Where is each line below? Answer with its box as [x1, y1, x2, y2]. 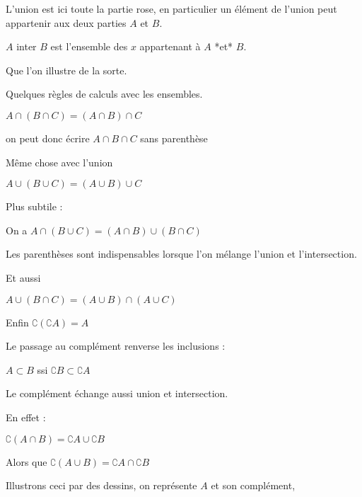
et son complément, [211, 478, 296, 493]
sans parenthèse [140, 130, 208, 145]
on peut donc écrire [6, 130, 90, 145]
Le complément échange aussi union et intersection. [6, 386, 228, 401]
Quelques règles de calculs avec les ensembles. [6, 86, 203, 101]
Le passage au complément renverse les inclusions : [6, 338, 226, 353]
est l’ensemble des [50, 39, 128, 54]
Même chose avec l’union [6, 154, 113, 169]
